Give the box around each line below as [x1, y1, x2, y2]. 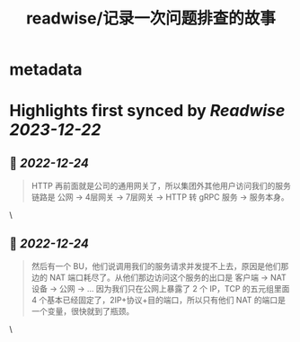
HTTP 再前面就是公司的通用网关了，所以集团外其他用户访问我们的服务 [31, 181, 292, 192]
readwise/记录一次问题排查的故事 [25, 8, 277, 29]
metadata [9, 59, 83, 80]
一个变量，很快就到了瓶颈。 [31, 306, 135, 316]
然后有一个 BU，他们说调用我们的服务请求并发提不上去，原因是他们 [31, 261, 281, 271]
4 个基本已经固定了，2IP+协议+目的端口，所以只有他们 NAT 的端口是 [31, 294, 286, 305]
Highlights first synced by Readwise [9, 101, 286, 121]
